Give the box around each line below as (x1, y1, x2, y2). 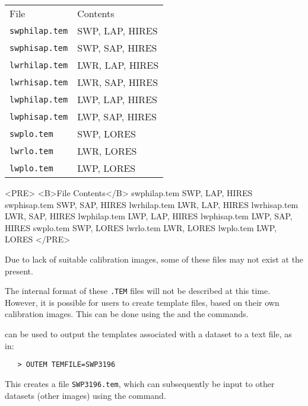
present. (5, 264, 33, 277)
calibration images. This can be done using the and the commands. (5, 308, 249, 320)
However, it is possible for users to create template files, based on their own (5, 296, 280, 308)
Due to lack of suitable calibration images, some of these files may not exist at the (5, 252, 304, 265)
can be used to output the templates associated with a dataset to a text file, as (5, 328, 292, 340)
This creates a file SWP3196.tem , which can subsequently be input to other (5, 377, 275, 389)
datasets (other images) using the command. (5, 389, 166, 401)
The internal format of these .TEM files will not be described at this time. (5, 284, 271, 297)
